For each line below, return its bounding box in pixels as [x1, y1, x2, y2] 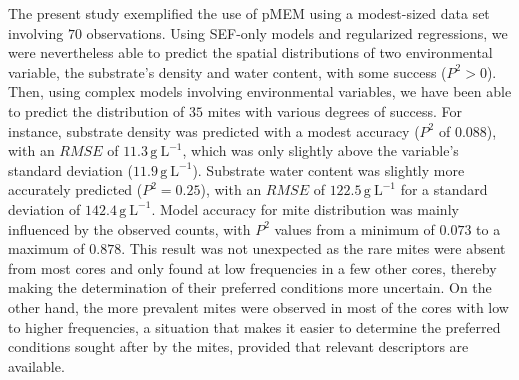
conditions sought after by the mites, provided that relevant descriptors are [8, 336, 469, 357]
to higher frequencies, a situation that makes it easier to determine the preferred [8, 316, 501, 337]
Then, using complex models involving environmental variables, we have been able [8, 81, 512, 102]
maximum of [8, 238, 85, 259]
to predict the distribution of [8, 100, 185, 121]
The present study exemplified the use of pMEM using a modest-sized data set [8, 3, 490, 23]
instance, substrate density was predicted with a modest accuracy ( [8, 120, 420, 141]
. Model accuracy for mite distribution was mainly [151, 198, 459, 219]
